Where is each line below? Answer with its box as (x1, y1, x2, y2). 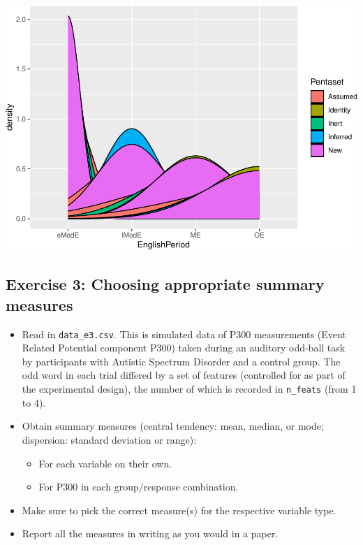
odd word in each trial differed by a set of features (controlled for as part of (22, 368, 346, 382)
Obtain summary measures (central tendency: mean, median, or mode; (22, 419, 324, 433)
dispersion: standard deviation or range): (22, 432, 197, 446)
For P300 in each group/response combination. (38, 479, 239, 494)
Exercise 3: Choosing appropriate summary (6, 273, 325, 295)
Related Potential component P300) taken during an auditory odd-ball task (22, 340, 346, 355)
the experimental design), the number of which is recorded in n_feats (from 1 (22, 381, 357, 396)
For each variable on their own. (38, 456, 172, 470)
